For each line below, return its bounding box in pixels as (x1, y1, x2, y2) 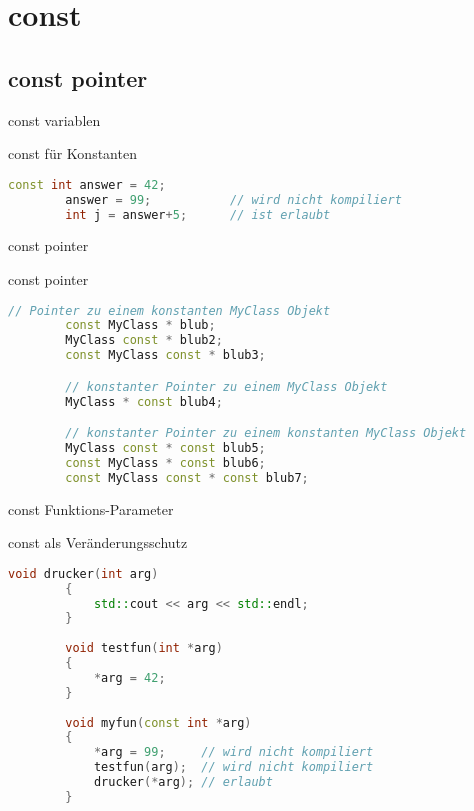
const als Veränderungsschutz (8, 532, 188, 553)
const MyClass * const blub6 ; (65, 455, 266, 470)
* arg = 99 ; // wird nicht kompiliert (93, 745, 374, 760)
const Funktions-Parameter (8, 498, 174, 519)
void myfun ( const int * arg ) (65, 715, 252, 730)
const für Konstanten (8, 143, 137, 164)
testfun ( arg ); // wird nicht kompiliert (93, 760, 374, 775)
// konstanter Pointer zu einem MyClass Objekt (65, 379, 388, 394)
